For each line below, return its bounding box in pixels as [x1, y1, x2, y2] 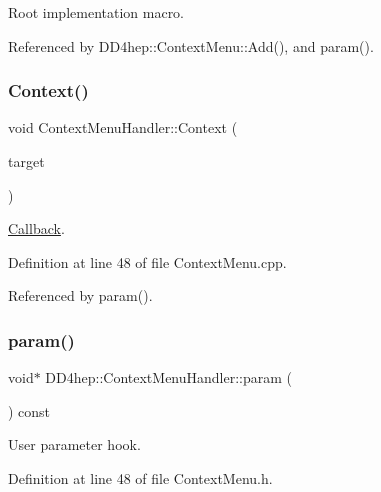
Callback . [8, 218, 65, 239]
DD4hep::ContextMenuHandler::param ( [45, 367, 293, 388]
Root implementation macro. [8, 2, 185, 22]
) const [8, 400, 51, 421]
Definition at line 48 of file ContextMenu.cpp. [8, 251, 287, 272]
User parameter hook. [8, 434, 141, 455]
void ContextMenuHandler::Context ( [8, 117, 238, 138]
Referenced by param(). [8, 285, 153, 306]
